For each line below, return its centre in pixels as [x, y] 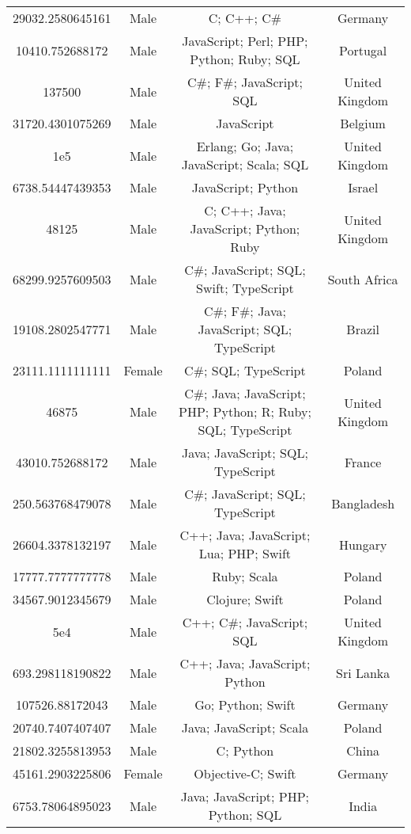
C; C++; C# [245, 18]
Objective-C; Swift [245, 773]
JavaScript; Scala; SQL [245, 164]
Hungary [363, 544]
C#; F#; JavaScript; [245, 82]
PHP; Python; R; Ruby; [245, 411]
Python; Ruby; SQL [245, 59]
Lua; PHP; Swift [245, 553]
